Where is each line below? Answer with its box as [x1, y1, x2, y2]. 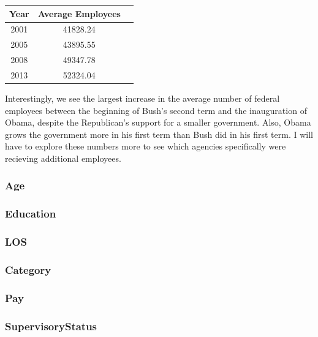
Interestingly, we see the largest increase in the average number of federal [5, 91, 280, 104]
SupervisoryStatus [5, 318, 97, 333]
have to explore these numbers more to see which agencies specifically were [5, 140, 286, 153]
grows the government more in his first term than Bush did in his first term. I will [5, 127, 313, 140]
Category [5, 262, 51, 277]
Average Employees [37, 7, 121, 20]
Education [5, 206, 56, 221]
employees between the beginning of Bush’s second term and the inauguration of [5, 104, 307, 116]
